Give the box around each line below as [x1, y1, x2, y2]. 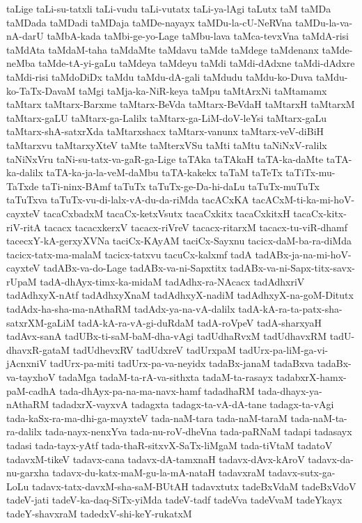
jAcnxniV [6, 356, 47, 370]
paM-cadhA [6, 383, 56, 398]
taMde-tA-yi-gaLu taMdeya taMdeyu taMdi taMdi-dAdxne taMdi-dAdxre [38, 56, 355, 70]
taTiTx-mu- [285, 165, 336, 180]
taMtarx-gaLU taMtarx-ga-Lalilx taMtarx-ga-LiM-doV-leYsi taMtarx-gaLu [6, 110, 326, 125]
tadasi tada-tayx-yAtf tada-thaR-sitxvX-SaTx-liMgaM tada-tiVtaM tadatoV [6, 438, 333, 452]
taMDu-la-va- [294, 15, 353, 29]
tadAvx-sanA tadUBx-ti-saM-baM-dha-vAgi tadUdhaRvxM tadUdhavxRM [6, 329, 327, 343]
